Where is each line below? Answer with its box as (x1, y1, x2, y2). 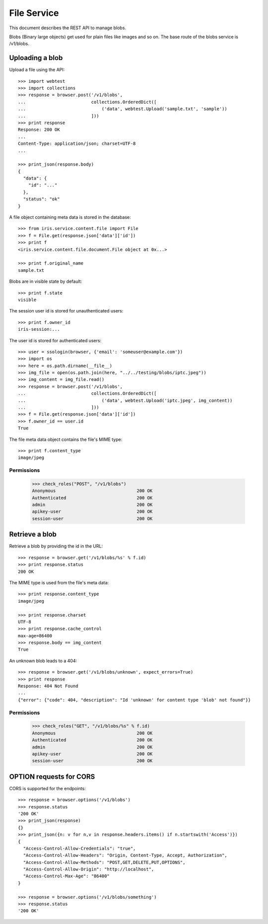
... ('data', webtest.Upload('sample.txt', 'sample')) (18, 106, 228, 112)
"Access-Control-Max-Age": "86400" (23, 873, 110, 879)
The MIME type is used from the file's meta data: (9, 579, 109, 585)
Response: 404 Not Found (18, 683, 78, 689)
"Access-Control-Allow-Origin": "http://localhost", (23, 866, 154, 872)
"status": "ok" (23, 196, 60, 202)
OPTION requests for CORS (9, 772, 95, 781)
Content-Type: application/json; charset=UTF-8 (18, 141, 136, 146)
